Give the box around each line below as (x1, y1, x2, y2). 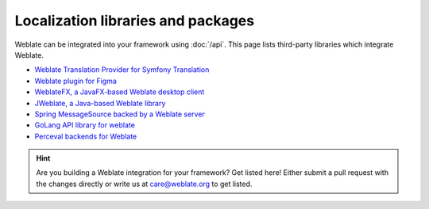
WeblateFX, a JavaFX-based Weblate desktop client (34, 87, 205, 97)
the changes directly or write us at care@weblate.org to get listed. (36, 179, 253, 188)
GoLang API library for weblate (34, 120, 135, 130)
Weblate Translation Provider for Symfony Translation (34, 65, 210, 74)
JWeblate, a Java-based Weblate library (34, 98, 166, 108)
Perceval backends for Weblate (34, 131, 137, 141)
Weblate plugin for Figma (34, 76, 117, 85)
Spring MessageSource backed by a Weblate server (34, 109, 206, 119)
